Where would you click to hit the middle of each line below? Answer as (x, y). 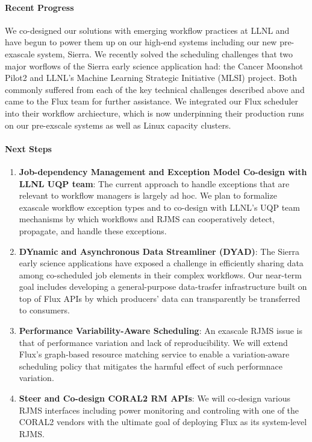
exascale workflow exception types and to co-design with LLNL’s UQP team (159, 207)
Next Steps (28, 148)
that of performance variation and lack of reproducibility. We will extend (153, 342)
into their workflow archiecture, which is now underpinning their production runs (154, 113)
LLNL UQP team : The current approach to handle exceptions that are (154, 183)
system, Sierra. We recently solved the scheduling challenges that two (165, 53)
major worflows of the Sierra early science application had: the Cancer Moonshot (154, 66)
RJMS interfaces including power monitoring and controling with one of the (159, 410)
